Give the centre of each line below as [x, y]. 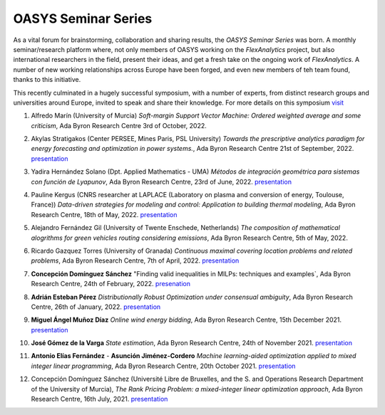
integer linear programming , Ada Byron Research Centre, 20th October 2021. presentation [163, 366]
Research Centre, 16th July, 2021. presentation [99, 399]
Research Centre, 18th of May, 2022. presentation [104, 214]
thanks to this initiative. [47, 80]
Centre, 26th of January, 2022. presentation [96, 307]
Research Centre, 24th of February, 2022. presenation [111, 284]
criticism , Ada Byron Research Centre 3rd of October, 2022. [119, 125]
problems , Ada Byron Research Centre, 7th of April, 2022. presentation [135, 261]
